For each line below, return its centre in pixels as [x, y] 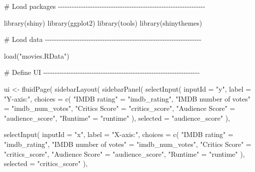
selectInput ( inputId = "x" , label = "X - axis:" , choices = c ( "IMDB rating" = [119, 134]
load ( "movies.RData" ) [37, 55]
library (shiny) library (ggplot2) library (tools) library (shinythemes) [103, 22]
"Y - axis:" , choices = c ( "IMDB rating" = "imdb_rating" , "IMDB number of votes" [127, 98]
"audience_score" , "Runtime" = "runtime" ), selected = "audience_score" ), [117, 118]
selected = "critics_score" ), [46, 163]
